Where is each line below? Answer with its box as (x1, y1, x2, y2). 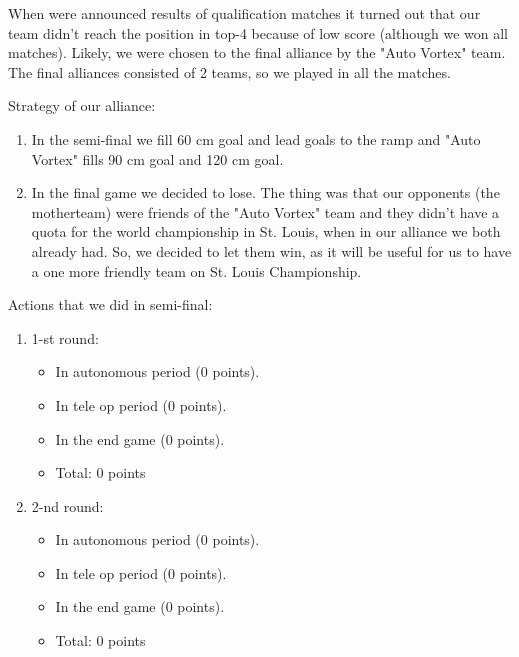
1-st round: (31, 327, 99, 348)
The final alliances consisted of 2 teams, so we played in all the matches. (8, 61, 451, 82)
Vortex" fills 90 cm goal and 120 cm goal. (31, 148, 284, 169)
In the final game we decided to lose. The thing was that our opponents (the (31, 182, 500, 203)
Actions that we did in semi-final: (8, 294, 213, 315)
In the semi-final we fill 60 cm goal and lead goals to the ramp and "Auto (31, 128, 481, 149)
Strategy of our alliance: (8, 95, 156, 116)
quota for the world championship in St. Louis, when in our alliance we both (31, 221, 501, 242)
